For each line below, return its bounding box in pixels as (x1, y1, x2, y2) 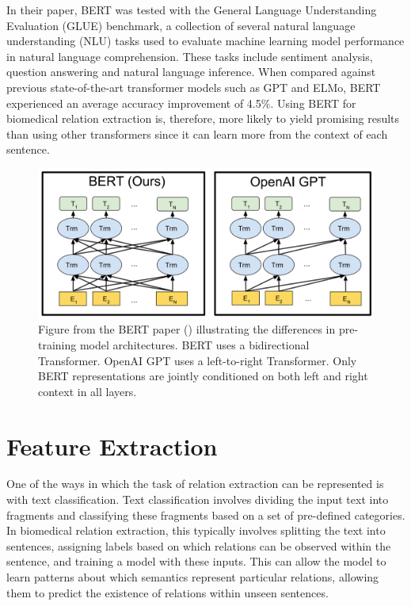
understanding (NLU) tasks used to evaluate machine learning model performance (6, 32, 405, 49)
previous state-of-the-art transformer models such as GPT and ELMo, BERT (6, 78, 381, 95)
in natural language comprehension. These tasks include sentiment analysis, (6, 48, 373, 64)
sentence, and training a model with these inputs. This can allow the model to (6, 553, 386, 570)
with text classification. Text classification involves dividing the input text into (6, 491, 389, 508)
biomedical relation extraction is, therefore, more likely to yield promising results (6, 110, 400, 127)
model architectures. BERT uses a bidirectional (79, 336, 310, 353)
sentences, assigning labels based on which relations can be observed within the (6, 537, 391, 554)
